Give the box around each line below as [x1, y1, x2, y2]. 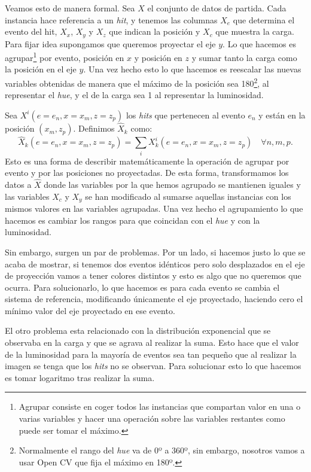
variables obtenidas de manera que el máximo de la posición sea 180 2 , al [5, 75, 269, 89]
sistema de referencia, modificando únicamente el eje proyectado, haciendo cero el [5, 293, 303, 305]
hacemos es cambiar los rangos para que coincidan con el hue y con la [5, 214, 260, 226]
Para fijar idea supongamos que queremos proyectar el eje [5, 37, 216, 50]
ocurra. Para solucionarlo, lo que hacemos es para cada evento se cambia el [5, 281, 280, 293]
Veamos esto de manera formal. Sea [5, 2, 135, 14]
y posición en [134, 51, 182, 63]
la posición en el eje [5, 63, 77, 75]
